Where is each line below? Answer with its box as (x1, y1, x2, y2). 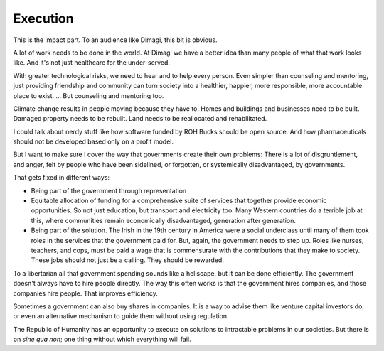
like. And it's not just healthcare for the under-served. (13, 58, 171, 67)
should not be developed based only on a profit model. (13, 137, 174, 146)
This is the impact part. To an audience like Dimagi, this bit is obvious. (13, 36, 218, 44)
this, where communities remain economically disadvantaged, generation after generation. (31, 216, 297, 225)
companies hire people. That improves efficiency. (13, 288, 158, 298)
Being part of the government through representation (31, 186, 187, 195)
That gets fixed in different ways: (13, 173, 110, 182)
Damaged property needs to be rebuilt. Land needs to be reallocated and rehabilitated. (13, 114, 267, 123)
